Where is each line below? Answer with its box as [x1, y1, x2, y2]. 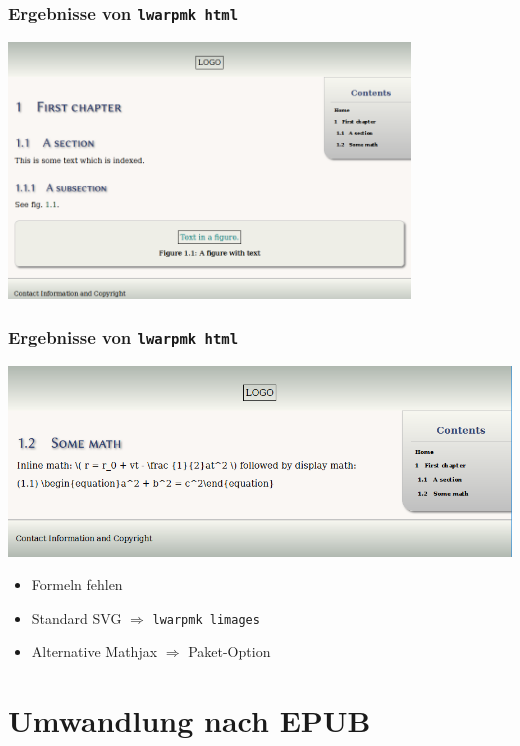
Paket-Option [188, 641, 271, 662]
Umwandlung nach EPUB [8, 700, 371, 741]
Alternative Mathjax [31, 641, 158, 662]
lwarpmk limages [152, 612, 260, 627]
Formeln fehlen [31, 574, 123, 595]
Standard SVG [31, 607, 122, 628]
